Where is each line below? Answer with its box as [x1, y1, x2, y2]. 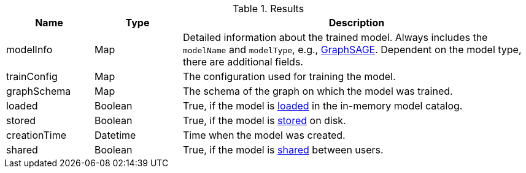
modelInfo [6, 43, 53, 56]
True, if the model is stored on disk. [182, 114, 346, 127]
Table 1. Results [232, 2, 304, 15]
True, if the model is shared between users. [182, 144, 384, 156]
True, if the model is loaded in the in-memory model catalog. [182, 100, 463, 112]
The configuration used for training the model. [182, 70, 396, 83]
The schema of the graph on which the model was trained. [182, 85, 453, 97]
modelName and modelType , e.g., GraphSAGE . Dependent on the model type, [182, 43, 522, 56]
